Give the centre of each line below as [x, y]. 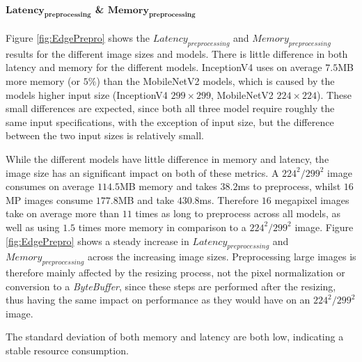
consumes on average [50, 186]
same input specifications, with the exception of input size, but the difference [170, 121]
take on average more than [63, 213]
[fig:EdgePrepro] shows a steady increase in [97, 241]
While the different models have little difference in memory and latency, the [167, 158]
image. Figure [324, 227]
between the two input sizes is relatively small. [105, 135]
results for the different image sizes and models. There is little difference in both [177, 53]
